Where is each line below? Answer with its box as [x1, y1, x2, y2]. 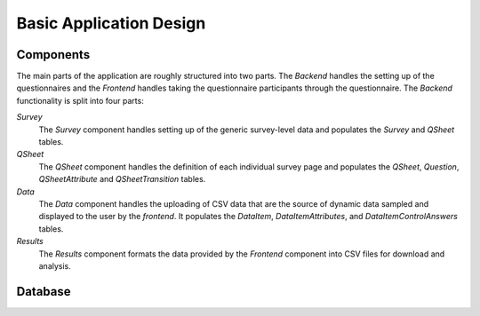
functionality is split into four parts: [16, 95, 144, 106]
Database [16, 284, 71, 299]
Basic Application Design [16, 13, 206, 33]
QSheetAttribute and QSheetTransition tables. [38, 174, 206, 185]
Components [16, 47, 91, 62]
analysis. [38, 260, 71, 271]
